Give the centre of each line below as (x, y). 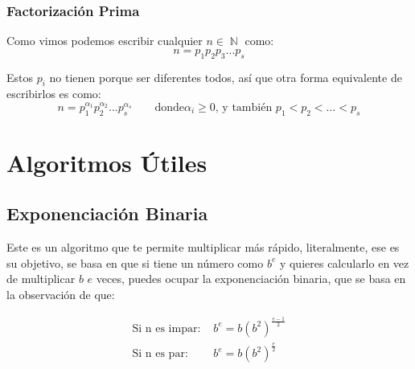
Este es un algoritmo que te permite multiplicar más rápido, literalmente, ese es (203, 247)
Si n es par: (160, 354)
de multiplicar (41, 279)
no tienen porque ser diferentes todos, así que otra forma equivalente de (226, 77)
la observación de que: (61, 294)
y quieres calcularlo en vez (344, 262)
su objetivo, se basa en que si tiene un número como (135, 262)
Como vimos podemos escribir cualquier (105, 41)
